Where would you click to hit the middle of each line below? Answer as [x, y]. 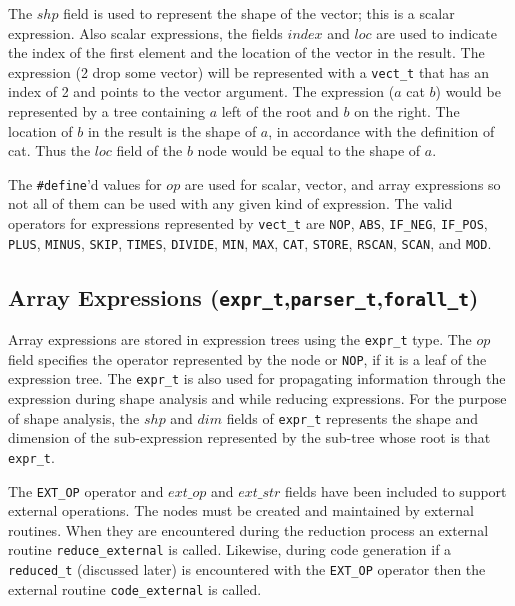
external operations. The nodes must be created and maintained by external [241, 510]
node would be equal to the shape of [309, 150]
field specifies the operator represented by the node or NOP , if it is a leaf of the [247, 358]
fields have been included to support [396, 490]
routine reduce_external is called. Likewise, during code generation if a [230, 549]
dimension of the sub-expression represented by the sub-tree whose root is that [249, 437]
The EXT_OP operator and [86, 490]
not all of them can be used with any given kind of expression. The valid [230, 203]
